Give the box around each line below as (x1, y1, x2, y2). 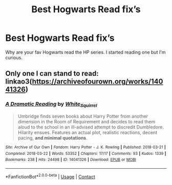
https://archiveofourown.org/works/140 (32, 77, 163, 86)
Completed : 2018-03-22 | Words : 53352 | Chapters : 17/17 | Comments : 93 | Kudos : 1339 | (5, 151, 166, 156)
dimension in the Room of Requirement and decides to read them (17, 118, 155, 124)
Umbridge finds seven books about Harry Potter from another (17, 113, 148, 119)
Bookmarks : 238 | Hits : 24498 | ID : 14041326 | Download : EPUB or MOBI (5, 157, 137, 163)
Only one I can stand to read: (5, 69, 99, 78)
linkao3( (5, 77, 32, 86)
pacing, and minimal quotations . (17, 135, 88, 141)
